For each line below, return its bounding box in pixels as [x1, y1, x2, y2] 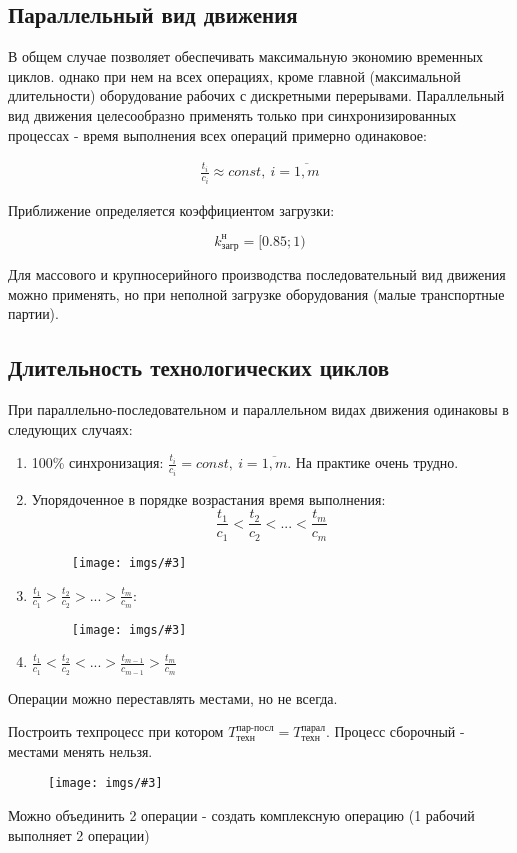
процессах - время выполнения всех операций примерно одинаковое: [8, 124, 427, 145]
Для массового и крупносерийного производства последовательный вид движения [8, 264, 506, 285]
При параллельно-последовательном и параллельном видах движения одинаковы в [8, 399, 509, 420]
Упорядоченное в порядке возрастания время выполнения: [31, 488, 386, 509]
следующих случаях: [8, 418, 133, 439]
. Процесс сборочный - [325, 721, 465, 742]
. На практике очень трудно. [287, 452, 459, 473]
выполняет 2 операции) [8, 824, 150, 845]
